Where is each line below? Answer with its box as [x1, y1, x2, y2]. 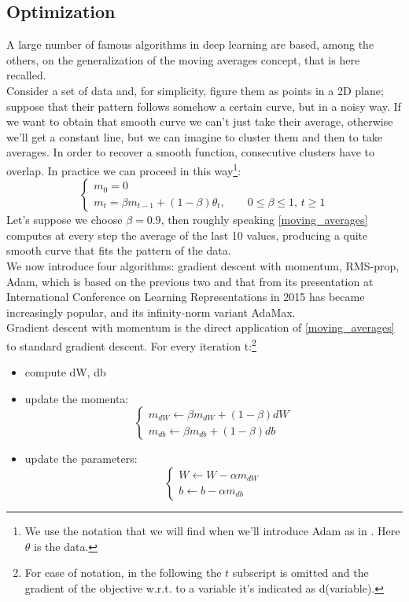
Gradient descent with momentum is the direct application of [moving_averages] [6, 319, 395, 336]
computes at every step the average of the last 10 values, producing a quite [6, 226, 368, 243]
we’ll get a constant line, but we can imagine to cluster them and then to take [6, 128, 383, 145]
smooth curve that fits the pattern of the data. [6, 242, 231, 259]
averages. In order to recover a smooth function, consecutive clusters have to [6, 144, 375, 160]
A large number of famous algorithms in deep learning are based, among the [6, 36, 374, 53]
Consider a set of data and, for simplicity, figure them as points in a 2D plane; [6, 82, 384, 98]
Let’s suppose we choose [6, 211, 123, 228]
